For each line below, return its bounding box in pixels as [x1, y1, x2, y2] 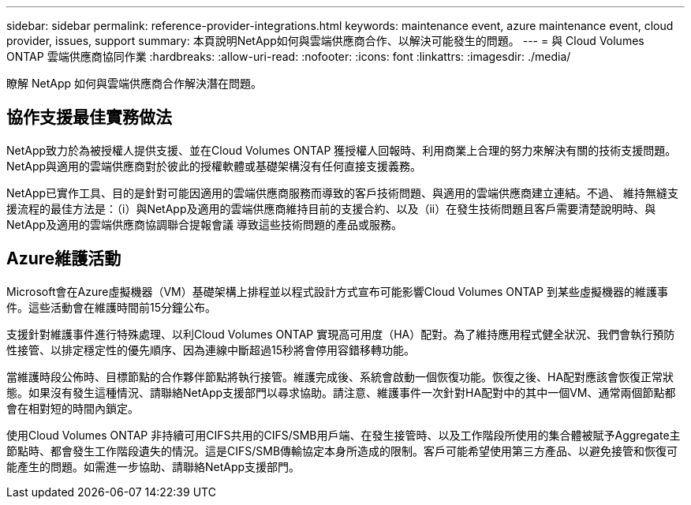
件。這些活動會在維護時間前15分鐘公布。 [6, 300, 216, 314]
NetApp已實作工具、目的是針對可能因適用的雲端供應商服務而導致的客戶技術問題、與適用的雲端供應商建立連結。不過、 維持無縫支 [6, 185, 679, 200]
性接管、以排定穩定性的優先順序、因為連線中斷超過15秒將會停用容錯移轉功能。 [6, 342, 415, 357]
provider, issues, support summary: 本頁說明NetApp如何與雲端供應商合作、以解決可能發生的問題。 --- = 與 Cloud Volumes [6, 34, 644, 47]
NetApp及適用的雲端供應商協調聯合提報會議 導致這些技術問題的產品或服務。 [6, 217, 403, 231]
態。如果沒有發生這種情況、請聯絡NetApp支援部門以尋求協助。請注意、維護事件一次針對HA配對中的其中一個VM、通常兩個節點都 [6, 385, 676, 399]
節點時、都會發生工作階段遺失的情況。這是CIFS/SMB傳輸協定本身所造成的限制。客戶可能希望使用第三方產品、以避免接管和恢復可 [6, 443, 678, 458]
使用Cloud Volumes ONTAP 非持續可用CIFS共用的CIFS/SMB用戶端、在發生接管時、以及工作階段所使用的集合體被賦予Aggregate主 [6, 428, 681, 442]
